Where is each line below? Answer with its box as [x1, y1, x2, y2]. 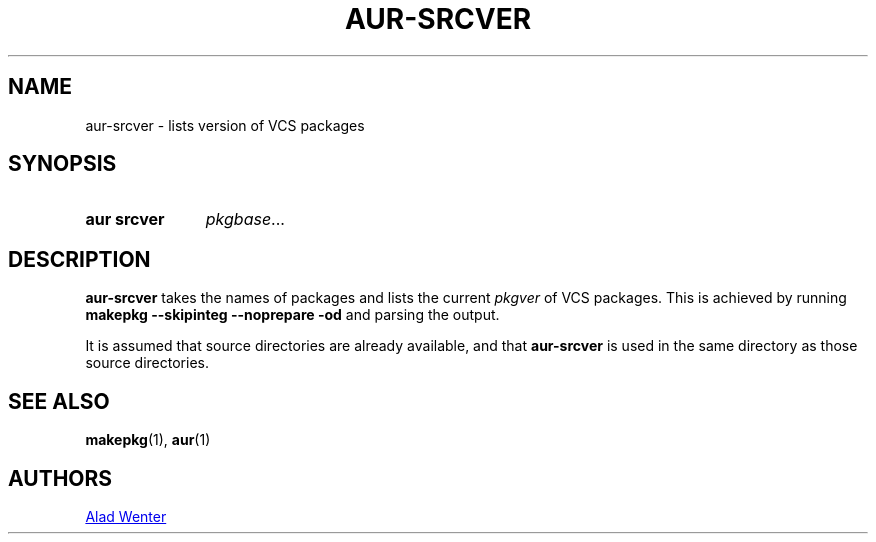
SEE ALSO [8, 388, 110, 414]
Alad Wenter [85, 507, 167, 525]
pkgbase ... [205, 209, 285, 230]
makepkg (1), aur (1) [85, 431, 211, 449]
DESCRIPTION [8, 246, 151, 272]
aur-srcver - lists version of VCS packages [85, 116, 365, 134]
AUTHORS [8, 465, 113, 491]
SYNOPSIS [8, 151, 117, 177]
